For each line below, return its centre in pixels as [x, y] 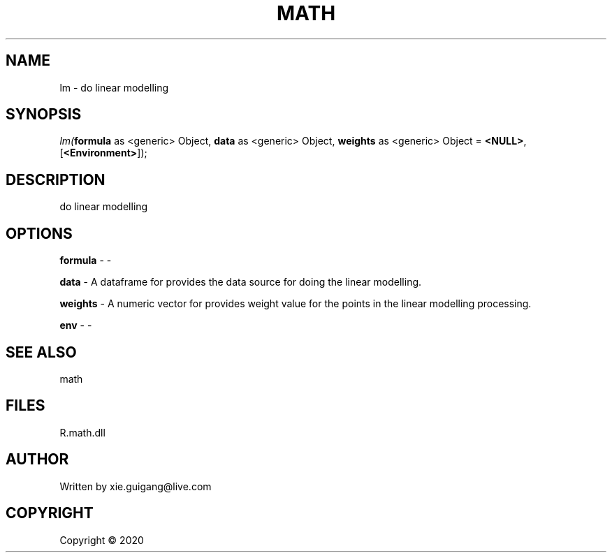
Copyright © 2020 [102, 540]
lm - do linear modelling [114, 87]
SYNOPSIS [44, 115]
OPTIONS [39, 233]
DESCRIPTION [56, 179]
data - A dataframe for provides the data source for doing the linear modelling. [241, 282]
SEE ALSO [41, 352]
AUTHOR [37, 460]
